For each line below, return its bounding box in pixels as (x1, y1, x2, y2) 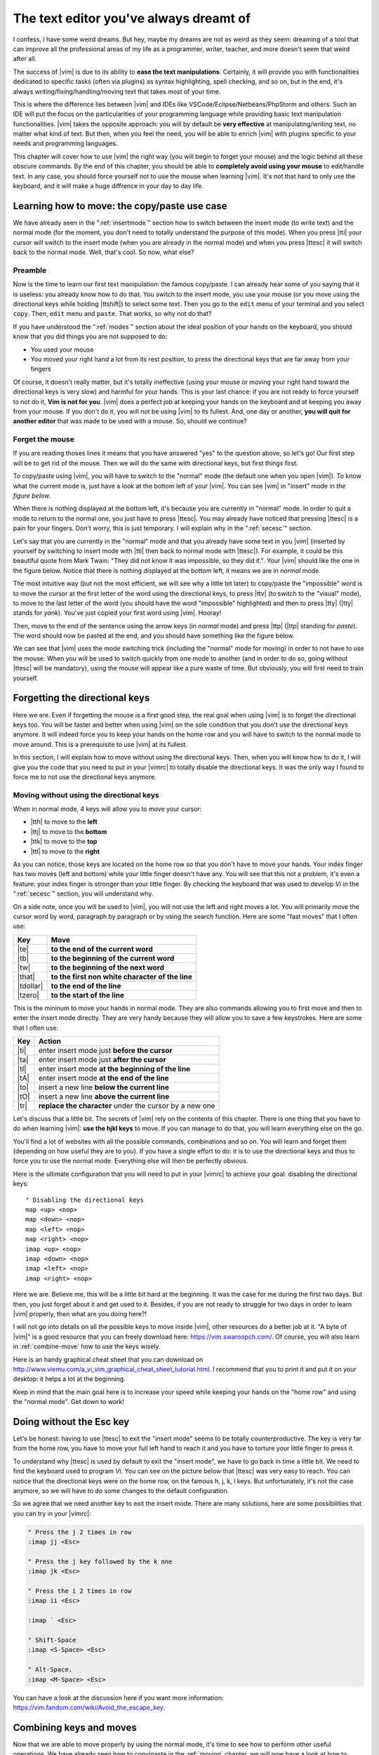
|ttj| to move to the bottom (30, 827, 107, 835)
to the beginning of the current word (51, 953, 175, 963)
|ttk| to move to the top (30, 837, 98, 846)
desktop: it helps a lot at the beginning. (13, 1375, 126, 1383)
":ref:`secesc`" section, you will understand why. (13, 889, 154, 898)
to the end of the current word (51, 944, 154, 954)
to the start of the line (51, 990, 125, 1000)
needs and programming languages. (13, 139, 118, 147)
